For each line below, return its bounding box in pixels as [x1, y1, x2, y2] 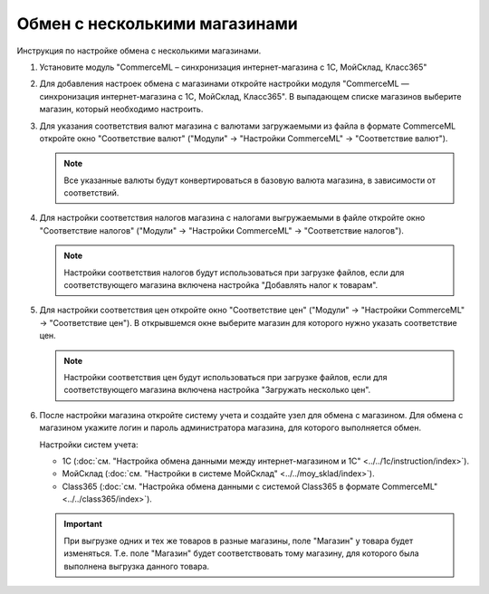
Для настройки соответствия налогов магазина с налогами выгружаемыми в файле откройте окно [39, 213, 426, 224]
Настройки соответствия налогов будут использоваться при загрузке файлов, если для [63, 267, 405, 278]
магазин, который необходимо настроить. [39, 104, 204, 115]
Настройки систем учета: [39, 439, 139, 450]
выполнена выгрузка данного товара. [63, 560, 210, 571]
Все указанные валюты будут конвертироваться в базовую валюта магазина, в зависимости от [63, 175, 436, 186]
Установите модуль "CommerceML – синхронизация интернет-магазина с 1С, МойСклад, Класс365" [39, 62, 427, 72]
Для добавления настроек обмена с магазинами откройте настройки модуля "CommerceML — [39, 78, 409, 90]
